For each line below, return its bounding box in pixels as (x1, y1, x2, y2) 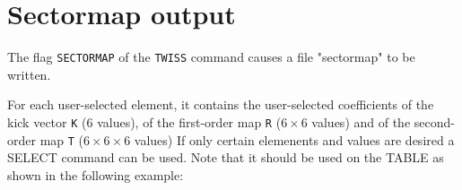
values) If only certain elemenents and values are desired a (134, 130, 455, 149)
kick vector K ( (7, 112, 87, 131)
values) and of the (311, 112, 411, 131)
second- (414, 112, 455, 131)
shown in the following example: (7, 165, 184, 184)
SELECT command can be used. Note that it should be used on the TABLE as (7, 148, 444, 167)
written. (7, 65, 51, 83)
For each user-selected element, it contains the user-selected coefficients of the (7, 95, 434, 114)
